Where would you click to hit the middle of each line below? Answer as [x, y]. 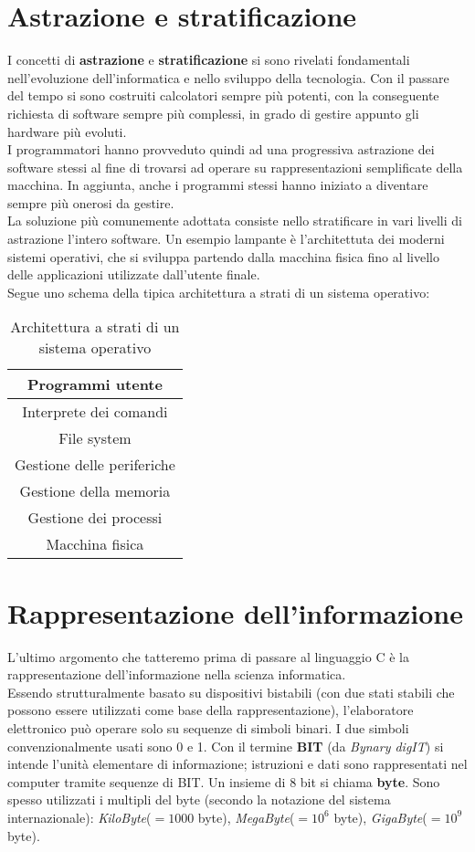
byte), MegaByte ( [246, 817]
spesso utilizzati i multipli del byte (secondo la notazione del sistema [199, 799]
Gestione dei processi [95, 518]
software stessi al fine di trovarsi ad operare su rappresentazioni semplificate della [235, 167]
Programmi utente [95, 384]
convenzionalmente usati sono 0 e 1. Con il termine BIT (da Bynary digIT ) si [226, 746]
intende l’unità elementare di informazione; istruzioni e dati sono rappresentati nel [237, 764]
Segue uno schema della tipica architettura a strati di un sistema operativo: [219, 292]
